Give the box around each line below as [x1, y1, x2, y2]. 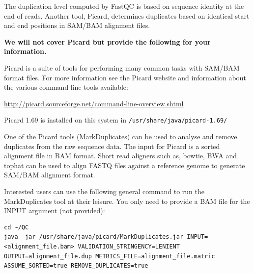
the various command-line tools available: [4, 82, 128, 92]
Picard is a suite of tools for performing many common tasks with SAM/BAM [4, 62, 240, 73]
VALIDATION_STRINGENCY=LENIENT [78, 243, 180, 250]
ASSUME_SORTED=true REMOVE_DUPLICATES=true [4, 262, 148, 270]
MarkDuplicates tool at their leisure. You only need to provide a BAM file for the [4, 196, 250, 206]
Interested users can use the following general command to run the [4, 186, 204, 196]
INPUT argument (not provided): [4, 205, 105, 216]
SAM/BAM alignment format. [4, 170, 95, 180]
